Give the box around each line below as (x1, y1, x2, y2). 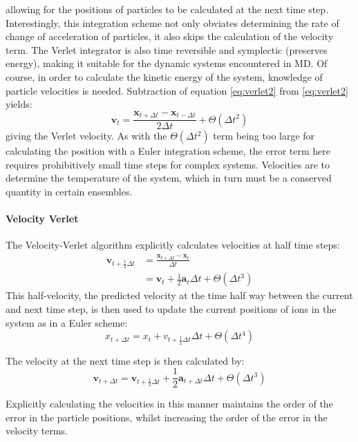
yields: (6, 97, 32, 111)
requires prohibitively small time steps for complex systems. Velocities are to (6, 157, 330, 171)
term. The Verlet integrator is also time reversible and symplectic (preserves (6, 42, 328, 57)
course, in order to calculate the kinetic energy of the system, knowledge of (6, 69, 323, 84)
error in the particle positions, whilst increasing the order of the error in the (6, 410, 328, 424)
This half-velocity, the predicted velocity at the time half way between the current (6, 288, 353, 302)
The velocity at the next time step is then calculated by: (6, 353, 245, 367)
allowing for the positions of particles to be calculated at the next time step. (6, 2, 329, 16)
